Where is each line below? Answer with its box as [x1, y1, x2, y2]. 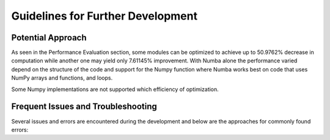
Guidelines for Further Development [11, 9, 198, 23]
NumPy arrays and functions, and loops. [11, 74, 113, 82]
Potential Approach [11, 32, 87, 43]
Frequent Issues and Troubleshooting [11, 101, 157, 112]
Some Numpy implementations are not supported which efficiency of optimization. [11, 86, 219, 93]
